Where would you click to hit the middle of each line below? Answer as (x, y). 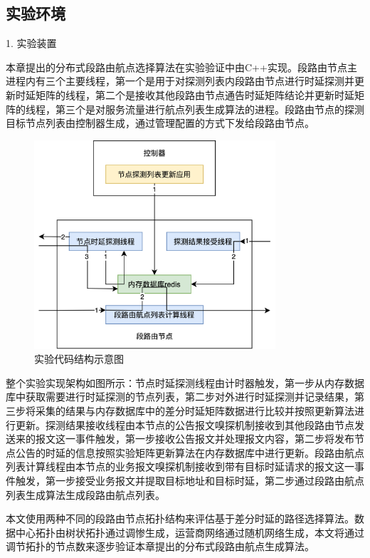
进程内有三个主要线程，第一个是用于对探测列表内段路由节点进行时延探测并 (180, 81)
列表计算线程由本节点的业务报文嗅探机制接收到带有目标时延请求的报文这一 (180, 466)
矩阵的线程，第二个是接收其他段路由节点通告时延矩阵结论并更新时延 (195, 94)
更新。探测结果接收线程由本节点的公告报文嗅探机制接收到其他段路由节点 (185, 424)
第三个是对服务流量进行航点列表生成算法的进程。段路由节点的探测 (210, 109)
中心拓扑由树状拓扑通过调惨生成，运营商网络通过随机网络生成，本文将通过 (190, 532)
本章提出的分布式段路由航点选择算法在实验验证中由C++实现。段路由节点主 (181, 67)
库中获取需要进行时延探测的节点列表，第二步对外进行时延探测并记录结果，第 (185, 397)
